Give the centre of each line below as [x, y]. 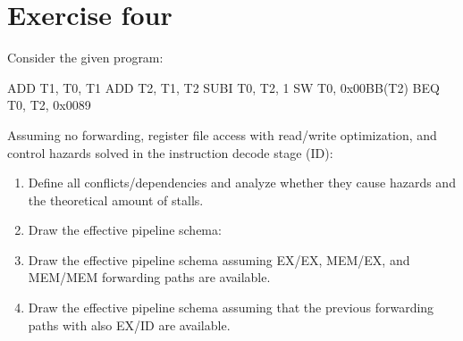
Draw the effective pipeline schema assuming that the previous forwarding [231, 308]
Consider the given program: [85, 58]
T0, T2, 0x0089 [49, 105]
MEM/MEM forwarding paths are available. [149, 277]
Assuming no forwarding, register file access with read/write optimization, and [222, 134]
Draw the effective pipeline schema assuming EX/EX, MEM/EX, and [219, 259]
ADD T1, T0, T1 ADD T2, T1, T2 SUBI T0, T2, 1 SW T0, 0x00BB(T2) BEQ [223, 87]
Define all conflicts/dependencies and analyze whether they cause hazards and [242, 183]
